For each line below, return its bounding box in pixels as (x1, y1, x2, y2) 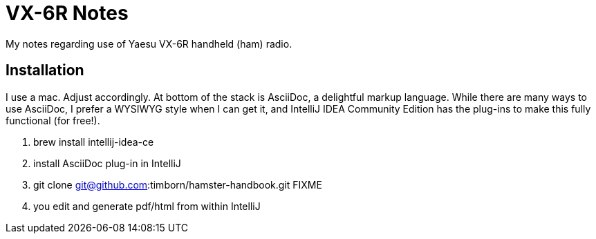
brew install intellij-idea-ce (33, 135, 154, 148)
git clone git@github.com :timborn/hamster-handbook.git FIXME (33, 178, 322, 191)
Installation (6, 61, 84, 79)
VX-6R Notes (6, 1, 129, 25)
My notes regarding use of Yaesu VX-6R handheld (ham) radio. (6, 37, 292, 50)
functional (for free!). (6, 114, 100, 126)
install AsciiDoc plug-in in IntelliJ (33, 157, 181, 169)
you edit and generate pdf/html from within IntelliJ (33, 200, 261, 212)
